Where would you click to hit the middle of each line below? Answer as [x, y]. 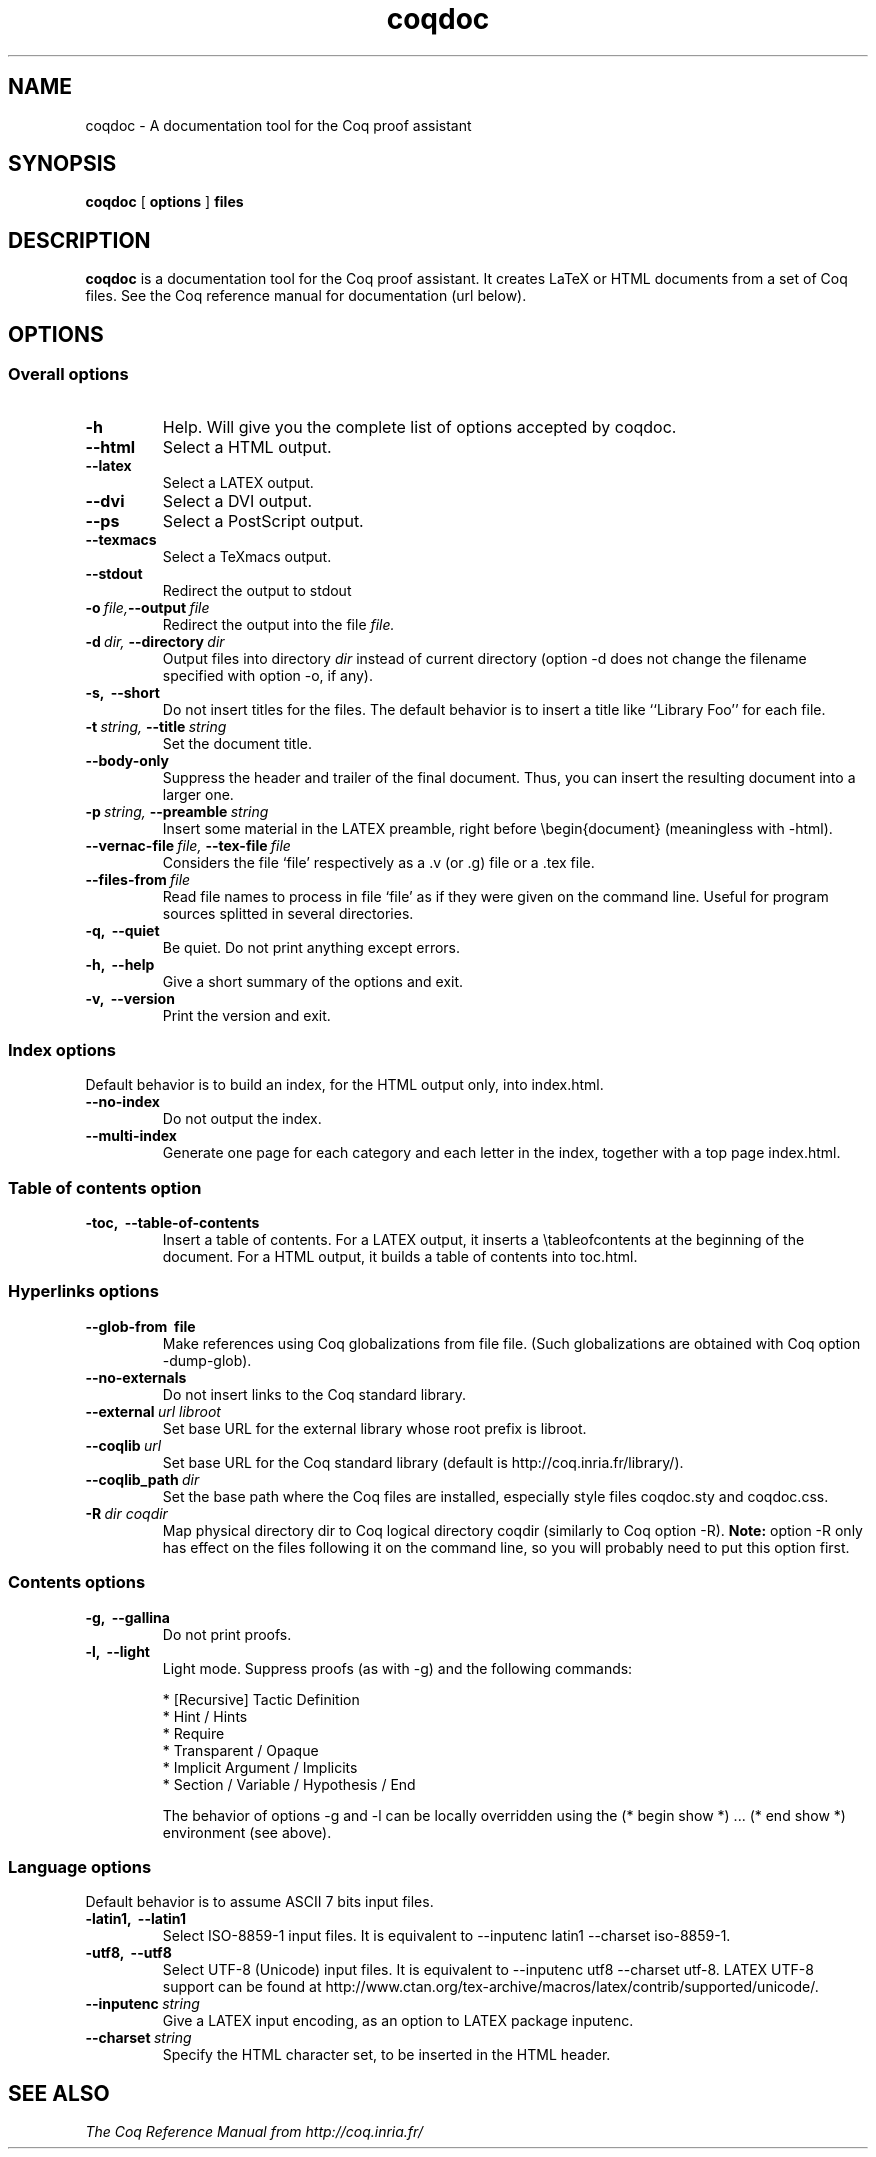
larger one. [198, 794]
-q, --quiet [122, 930]
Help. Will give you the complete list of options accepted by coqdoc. [419, 426]
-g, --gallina [127, 1617]
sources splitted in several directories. [288, 913]
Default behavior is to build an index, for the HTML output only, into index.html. [344, 1085]
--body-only [127, 760]
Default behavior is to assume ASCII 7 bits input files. [259, 1902]
